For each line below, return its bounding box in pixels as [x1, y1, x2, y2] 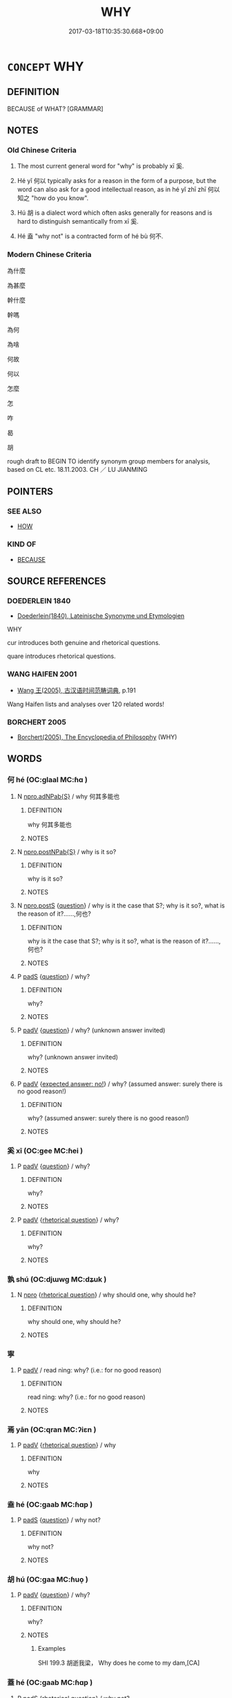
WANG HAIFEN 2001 [7, 669, 77, 679]
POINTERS [7, 486, 54, 497]
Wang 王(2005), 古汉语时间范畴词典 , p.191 [17, 686, 136, 694]
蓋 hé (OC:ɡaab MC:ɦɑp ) [7, 1678, 93, 1688]
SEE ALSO [7, 506, 42, 516]
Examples [37, 1645, 66, 1653]
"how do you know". [30, 194, 89, 202]
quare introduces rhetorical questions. [7, 652, 116, 660]
